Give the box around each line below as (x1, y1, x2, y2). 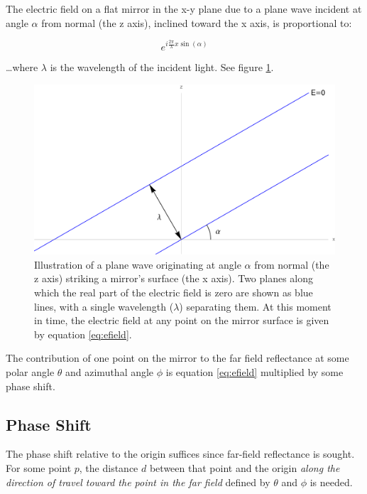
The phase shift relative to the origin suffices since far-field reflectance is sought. (6, 446, 355, 461)
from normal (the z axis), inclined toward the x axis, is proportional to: (41, 15, 352, 30)
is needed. (310, 474, 353, 489)
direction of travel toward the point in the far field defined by (6, 474, 270, 489)
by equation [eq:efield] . (34, 326, 132, 341)
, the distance (79, 460, 138, 475)
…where (6, 59, 38, 74)
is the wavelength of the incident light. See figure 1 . (50, 59, 274, 74)
